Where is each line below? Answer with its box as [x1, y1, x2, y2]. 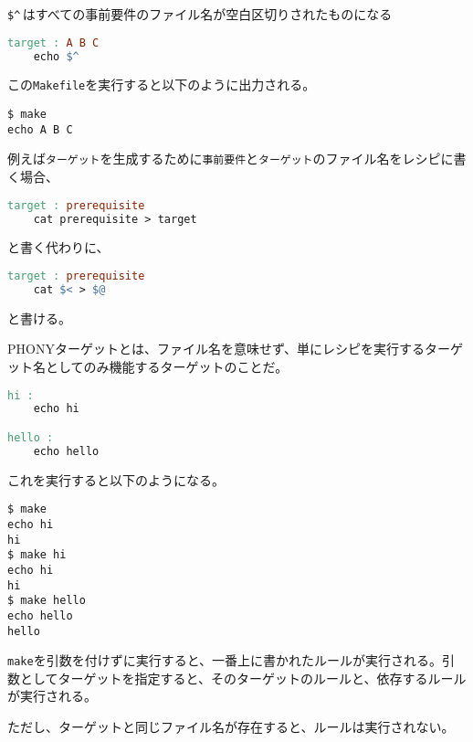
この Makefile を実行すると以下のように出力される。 [7, 75, 316, 94]
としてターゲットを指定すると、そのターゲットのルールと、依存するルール [19, 668, 467, 687]
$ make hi [7, 548, 67, 562]
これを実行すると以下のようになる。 [7, 470, 225, 489]
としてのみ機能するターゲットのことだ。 [45, 356, 289, 376]
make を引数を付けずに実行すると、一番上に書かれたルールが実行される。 [7, 651, 443, 670]
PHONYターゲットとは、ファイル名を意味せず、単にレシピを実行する [7, 339, 425, 358]
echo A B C [7, 122, 73, 136]
